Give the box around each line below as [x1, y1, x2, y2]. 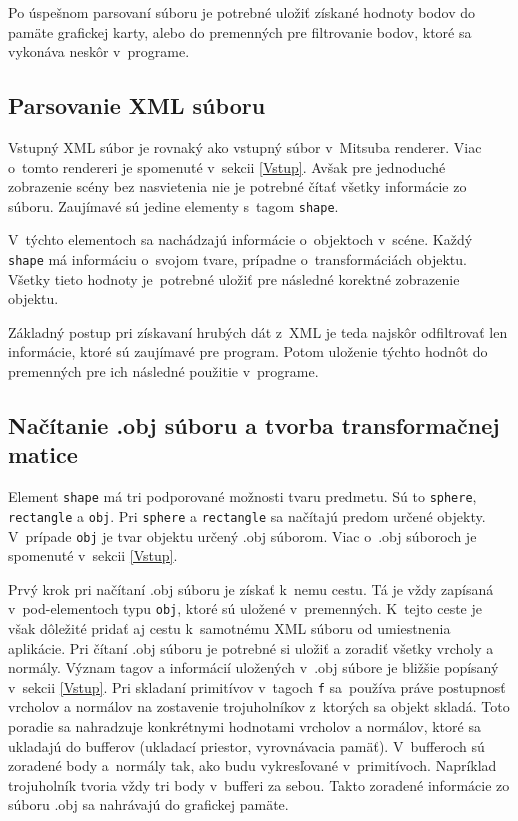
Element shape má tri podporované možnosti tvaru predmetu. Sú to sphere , [8, 486, 477, 507]
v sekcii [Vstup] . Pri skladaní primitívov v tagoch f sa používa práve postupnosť [8, 676, 506, 697]
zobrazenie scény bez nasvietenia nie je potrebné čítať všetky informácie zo [8, 176, 467, 197]
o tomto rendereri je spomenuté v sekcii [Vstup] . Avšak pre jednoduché [8, 156, 446, 177]
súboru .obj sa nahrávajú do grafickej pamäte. [8, 794, 289, 815]
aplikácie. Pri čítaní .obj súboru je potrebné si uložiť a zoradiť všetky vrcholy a [8, 637, 494, 658]
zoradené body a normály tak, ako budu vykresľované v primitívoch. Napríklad [8, 755, 497, 776]
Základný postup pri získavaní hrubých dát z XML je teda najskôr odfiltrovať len [8, 321, 508, 342]
